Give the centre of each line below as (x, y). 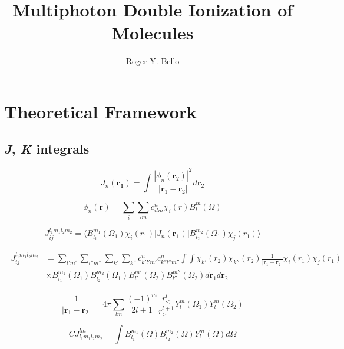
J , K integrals (47, 149)
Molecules (153, 33)
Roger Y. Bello (153, 61)
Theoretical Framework (101, 111)
